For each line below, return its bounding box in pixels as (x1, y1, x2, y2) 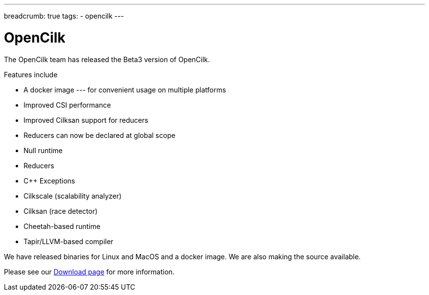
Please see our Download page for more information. (4, 267, 175, 276)
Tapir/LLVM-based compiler (24, 237, 114, 246)
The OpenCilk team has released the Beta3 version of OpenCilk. (4, 55, 210, 64)
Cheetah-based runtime (24, 222, 100, 230)
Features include (4, 70, 58, 79)
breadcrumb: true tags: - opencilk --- (4, 12, 124, 20)
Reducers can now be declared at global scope (24, 131, 176, 139)
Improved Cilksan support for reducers (24, 115, 148, 124)
